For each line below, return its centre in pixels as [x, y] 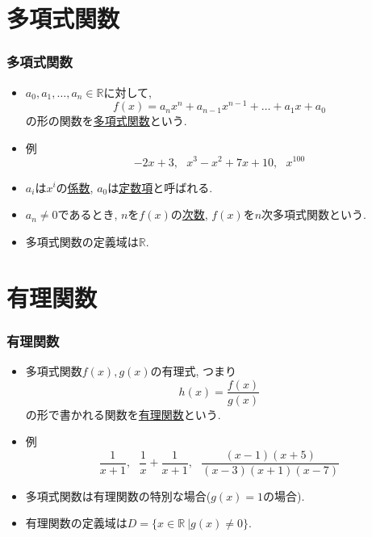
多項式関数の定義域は [82, 241]
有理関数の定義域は [76, 523]
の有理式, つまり [194, 370]
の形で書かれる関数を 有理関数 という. [123, 414]
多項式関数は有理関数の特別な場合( [118, 495]
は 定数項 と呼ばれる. [160, 187]
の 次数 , [189, 214]
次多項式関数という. [314, 214]
